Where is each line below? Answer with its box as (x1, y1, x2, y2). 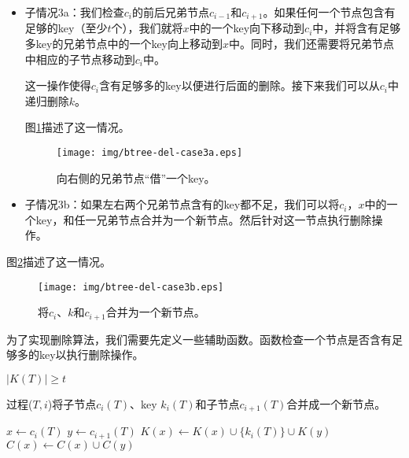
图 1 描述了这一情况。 (24, 119, 130, 135)
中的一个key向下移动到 (189, 20, 305, 36)
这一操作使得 (24, 77, 91, 94)
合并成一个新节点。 (286, 395, 386, 412)
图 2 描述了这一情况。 (6, 253, 111, 270)
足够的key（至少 (24, 20, 108, 36)
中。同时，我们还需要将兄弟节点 (229, 35, 395, 52)
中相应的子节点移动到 (24, 50, 135, 67)
